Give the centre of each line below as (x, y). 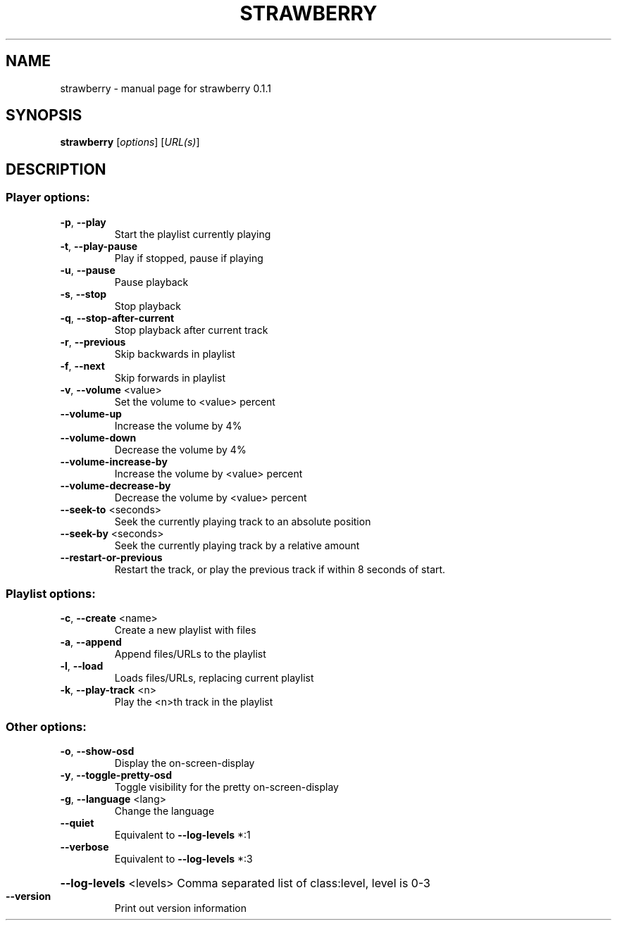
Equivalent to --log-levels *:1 (182, 835)
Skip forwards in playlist (170, 377)
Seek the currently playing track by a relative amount (237, 545)
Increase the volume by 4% (178, 425)
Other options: (46, 726)
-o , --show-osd (97, 751)
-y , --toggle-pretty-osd (116, 775)
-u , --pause (88, 270)
